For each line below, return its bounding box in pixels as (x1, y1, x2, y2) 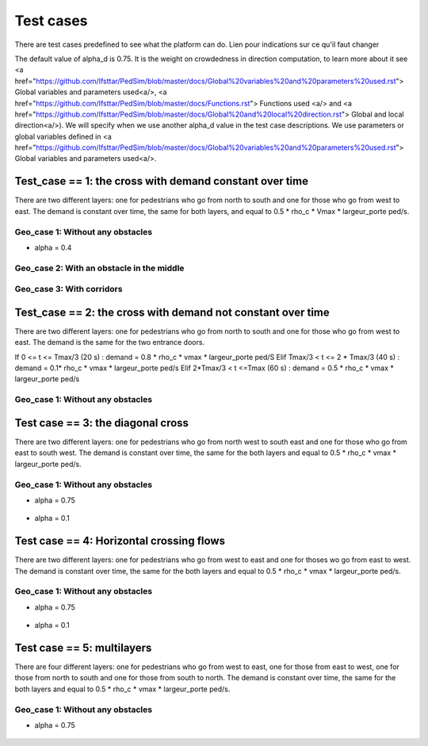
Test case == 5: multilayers (14, 641, 152, 654)
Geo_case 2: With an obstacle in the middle (14, 262, 185, 274)
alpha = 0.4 (34, 243, 72, 252)
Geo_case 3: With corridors (14, 284, 123, 295)
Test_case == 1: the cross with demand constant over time (14, 174, 309, 188)
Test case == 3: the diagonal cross (14, 416, 189, 430)
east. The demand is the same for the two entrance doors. (14, 338, 205, 347)
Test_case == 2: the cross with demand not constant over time (14, 305, 331, 319)
